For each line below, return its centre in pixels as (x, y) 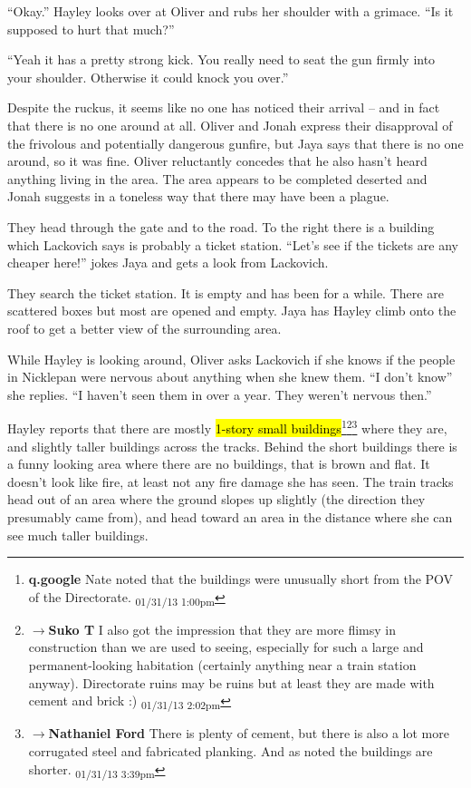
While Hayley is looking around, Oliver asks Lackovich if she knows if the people (231, 359)
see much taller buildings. (78, 535)
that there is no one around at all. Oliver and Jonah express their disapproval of (230, 125)
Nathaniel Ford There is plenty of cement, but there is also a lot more (249, 733)
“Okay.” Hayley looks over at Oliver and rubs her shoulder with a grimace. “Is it (231, 11)
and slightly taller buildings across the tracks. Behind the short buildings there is (232, 446)
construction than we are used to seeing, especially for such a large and (226, 647)
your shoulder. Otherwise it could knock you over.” (148, 77)
